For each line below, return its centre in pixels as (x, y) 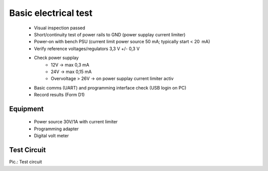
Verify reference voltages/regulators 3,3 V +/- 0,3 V (87, 48)
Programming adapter (56, 129)
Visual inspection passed (60, 28)
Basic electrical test (51, 13)
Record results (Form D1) (59, 95)
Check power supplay (56, 58)
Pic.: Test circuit (26, 162)
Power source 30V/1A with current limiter (76, 122)
